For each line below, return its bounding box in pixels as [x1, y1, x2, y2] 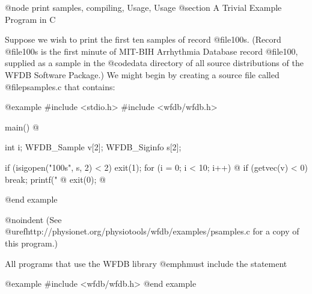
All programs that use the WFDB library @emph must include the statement [5, 257, 287, 269]
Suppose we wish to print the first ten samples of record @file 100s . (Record [5, 33, 281, 46]
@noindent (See [5, 213, 62, 225]
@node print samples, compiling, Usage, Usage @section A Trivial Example [5, 1, 282, 13]
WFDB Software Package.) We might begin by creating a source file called [5, 68, 280, 81]
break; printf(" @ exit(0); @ [5, 173, 106, 185]
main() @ [5, 120, 39, 133]
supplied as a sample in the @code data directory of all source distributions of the [5, 57, 304, 69]
